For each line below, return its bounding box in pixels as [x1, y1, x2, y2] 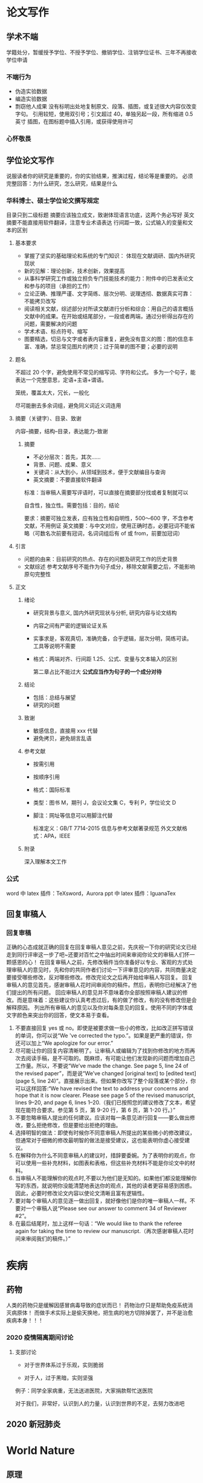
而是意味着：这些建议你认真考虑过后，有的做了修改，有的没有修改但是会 [16, 997, 197, 1004]
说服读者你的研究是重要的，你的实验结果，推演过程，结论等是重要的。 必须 [6, 172, 193, 180]
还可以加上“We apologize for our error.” [14, 1039, 114, 1047]
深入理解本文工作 [24, 858, 67, 865]
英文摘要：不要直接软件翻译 [33, 476, 103, 483]
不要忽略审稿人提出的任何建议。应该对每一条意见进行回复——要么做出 [14, 1114, 190, 1121]
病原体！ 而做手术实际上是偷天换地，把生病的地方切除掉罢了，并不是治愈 [11, 1309, 193, 1317]
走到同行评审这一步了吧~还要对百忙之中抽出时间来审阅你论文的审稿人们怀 [6, 951, 190, 958]
